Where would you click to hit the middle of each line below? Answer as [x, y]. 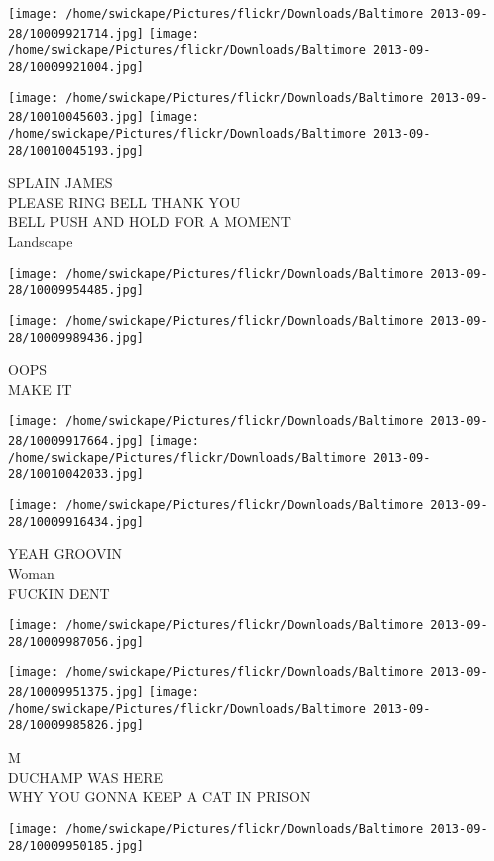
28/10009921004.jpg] [76, 66]
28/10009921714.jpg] [76, 33]
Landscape [40, 241]
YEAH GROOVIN [65, 553]
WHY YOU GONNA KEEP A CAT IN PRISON [159, 796]
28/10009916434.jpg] [76, 521]
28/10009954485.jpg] [76, 290]
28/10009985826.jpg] [76, 725]
